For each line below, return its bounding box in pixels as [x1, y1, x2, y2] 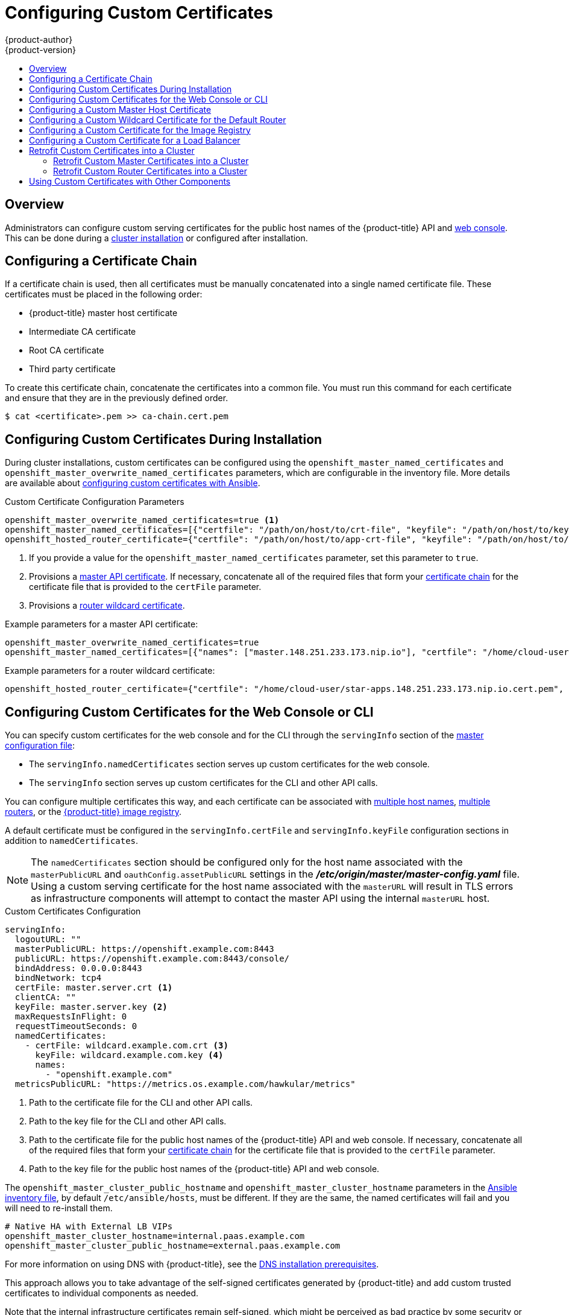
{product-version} [5, 44, 77, 55]
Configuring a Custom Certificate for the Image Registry [29, 124, 251, 135]
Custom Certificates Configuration [5, 906, 141, 917]
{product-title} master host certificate [29, 308, 178, 318]
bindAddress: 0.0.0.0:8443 [14, 963, 142, 974]
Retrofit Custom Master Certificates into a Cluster [53, 155, 249, 166]
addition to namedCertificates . [5, 835, 139, 846]
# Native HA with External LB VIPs [5, 1222, 173, 1232]
